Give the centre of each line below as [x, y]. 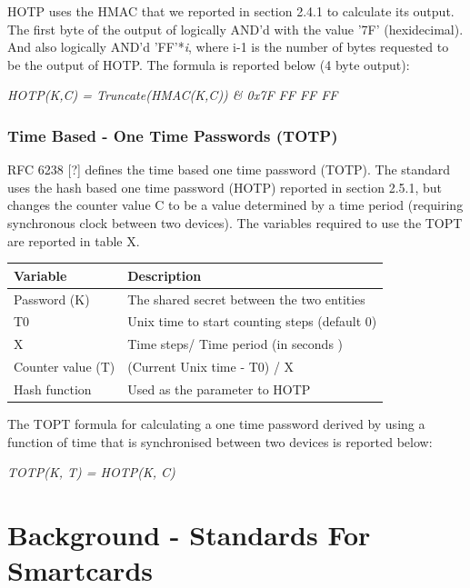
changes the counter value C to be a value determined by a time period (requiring [235, 205]
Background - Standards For [189, 534]
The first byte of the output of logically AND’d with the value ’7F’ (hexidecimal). [235, 29]
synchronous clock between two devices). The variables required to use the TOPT [235, 222]
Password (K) [52, 299]
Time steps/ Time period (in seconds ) [235, 344]
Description [165, 275]
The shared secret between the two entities [246, 299]
